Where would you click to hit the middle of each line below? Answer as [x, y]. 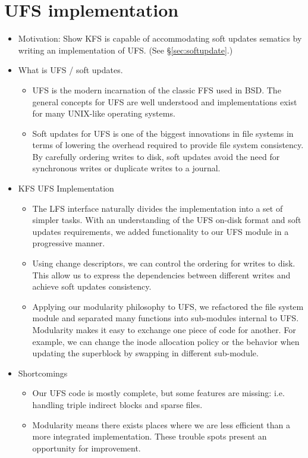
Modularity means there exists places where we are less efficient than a [161, 424]
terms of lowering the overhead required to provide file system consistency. [168, 145]
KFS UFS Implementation [66, 188]
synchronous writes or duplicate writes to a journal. [126, 168]
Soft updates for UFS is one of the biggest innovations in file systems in [163, 133]
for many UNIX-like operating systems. [104, 113]
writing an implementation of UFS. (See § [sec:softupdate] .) [125, 50]
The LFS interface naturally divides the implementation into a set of [158, 208]
